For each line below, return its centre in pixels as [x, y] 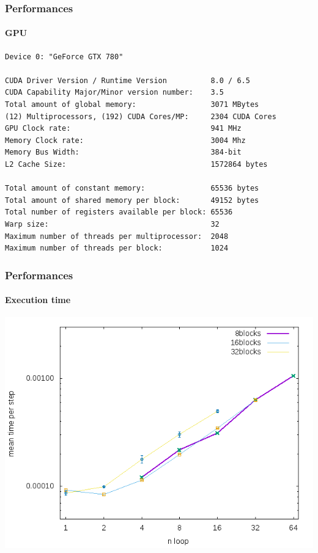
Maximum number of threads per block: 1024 [117, 248]
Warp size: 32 [112, 224]
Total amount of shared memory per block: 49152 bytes [132, 200]
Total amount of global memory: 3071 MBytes [132, 105]
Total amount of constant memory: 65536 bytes [132, 189]
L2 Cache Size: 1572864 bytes [136, 164]
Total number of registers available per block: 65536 [119, 212]
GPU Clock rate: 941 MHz [123, 129]
